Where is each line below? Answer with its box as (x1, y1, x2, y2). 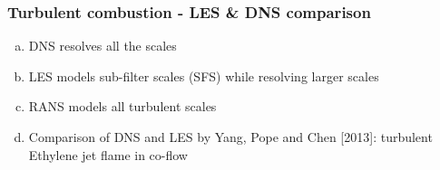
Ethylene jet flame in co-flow (28, 145, 188, 164)
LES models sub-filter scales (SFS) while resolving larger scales (28, 66, 379, 85)
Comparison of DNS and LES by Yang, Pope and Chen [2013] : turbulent (28, 127, 433, 146)
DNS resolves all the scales (28, 36, 177, 55)
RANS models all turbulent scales (28, 97, 217, 116)
